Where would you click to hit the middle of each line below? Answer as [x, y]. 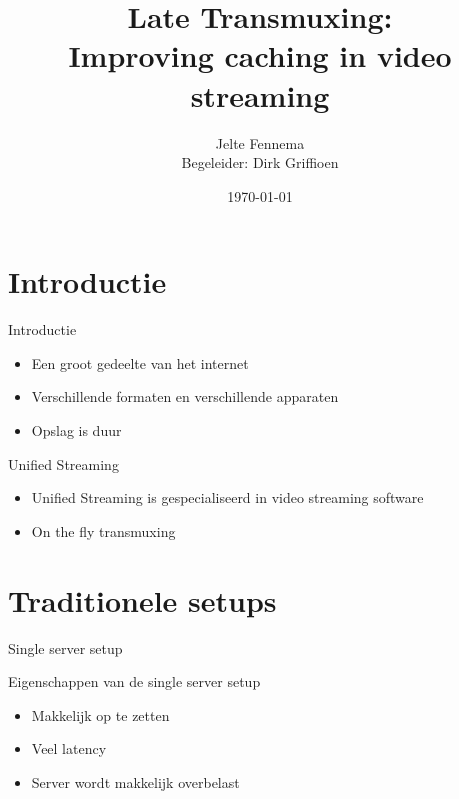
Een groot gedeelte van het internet [140, 362]
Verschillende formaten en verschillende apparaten [185, 396]
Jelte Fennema [260, 142]
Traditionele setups [142, 599]
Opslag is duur [76, 430]
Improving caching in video [260, 55]
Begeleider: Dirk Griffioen [260, 162]
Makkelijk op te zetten [100, 714]
